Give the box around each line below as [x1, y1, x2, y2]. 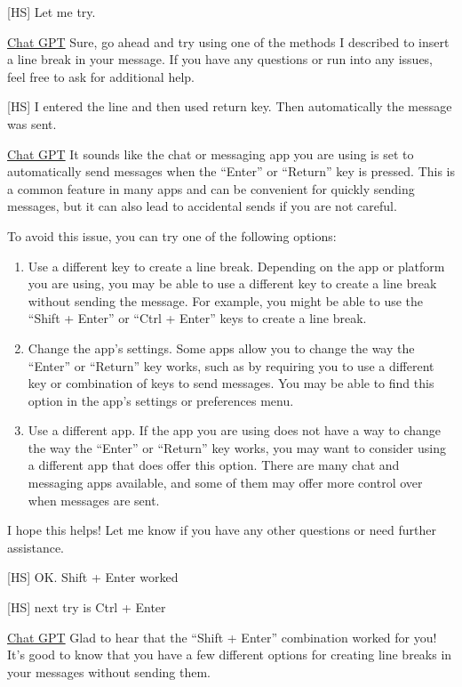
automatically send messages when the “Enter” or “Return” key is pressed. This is [7, 162, 455, 181]
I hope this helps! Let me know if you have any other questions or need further [7, 521, 436, 539]
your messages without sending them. [7, 662, 211, 681]
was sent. [7, 114, 57, 133]
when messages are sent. [28, 490, 160, 509]
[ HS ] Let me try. [7, 3, 96, 20]
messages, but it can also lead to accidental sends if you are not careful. [7, 197, 397, 215]
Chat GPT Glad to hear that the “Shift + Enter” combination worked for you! [7, 627, 437, 646]
